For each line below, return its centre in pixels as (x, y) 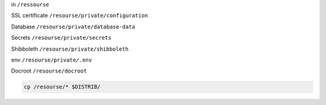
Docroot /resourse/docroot (49, 71)
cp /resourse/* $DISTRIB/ (62, 87)
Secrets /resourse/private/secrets (61, 38)
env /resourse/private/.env (52, 60)
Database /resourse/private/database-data (73, 27)
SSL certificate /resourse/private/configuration (79, 16)
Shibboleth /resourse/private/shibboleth (70, 49)
